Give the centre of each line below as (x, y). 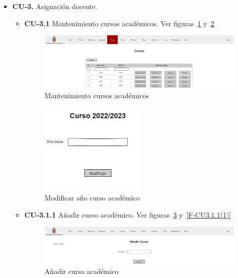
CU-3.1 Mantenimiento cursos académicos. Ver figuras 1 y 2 (119, 23)
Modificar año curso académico (92, 198)
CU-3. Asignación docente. (55, 6)
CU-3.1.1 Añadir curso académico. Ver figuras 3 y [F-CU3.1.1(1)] (128, 214)
